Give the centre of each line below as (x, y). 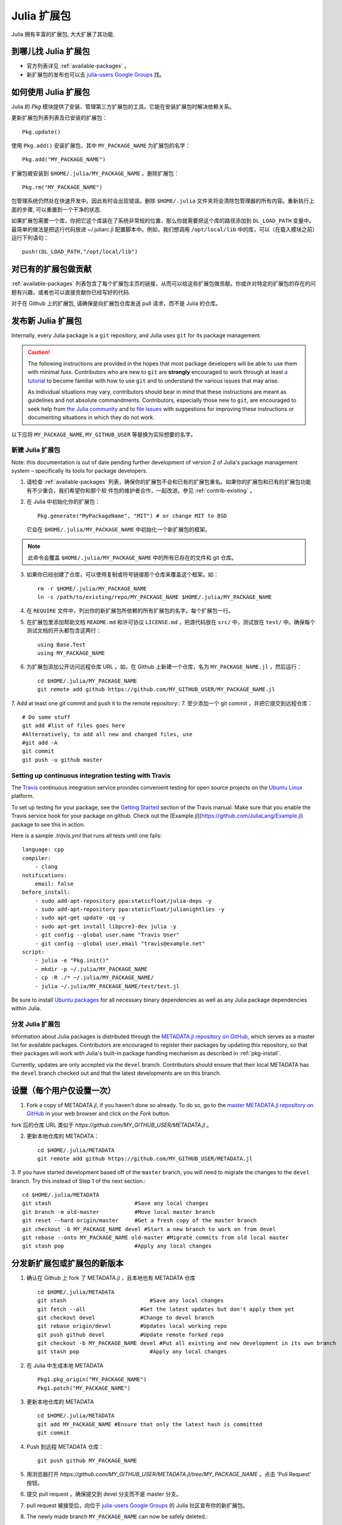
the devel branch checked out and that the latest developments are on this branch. (116, 1073)
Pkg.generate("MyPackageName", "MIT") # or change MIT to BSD (132, 516)
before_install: (46, 892)
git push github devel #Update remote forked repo (130, 1335)
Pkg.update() (41, 132)
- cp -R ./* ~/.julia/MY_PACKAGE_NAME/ (94, 978)
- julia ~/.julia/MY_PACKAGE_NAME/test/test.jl (107, 986)
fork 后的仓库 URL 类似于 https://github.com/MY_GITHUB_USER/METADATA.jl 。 (112, 1125)
